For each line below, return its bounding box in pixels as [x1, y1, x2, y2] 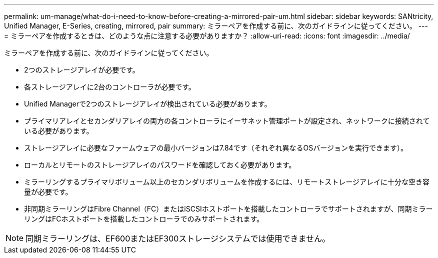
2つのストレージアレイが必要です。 [24, 65, 139, 74]
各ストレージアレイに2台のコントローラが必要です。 [24, 82, 195, 91]
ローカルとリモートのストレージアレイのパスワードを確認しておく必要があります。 [24, 160, 296, 169]
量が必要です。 [24, 187, 72, 196]
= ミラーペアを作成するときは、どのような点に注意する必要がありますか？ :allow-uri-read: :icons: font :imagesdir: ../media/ [4, 31, 410, 40]
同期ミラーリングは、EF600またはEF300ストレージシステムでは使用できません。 [25, 233, 330, 243]
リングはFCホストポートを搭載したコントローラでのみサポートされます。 [24, 214, 264, 223]
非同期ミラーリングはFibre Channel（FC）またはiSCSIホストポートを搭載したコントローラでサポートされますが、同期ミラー [24, 204, 433, 213]
